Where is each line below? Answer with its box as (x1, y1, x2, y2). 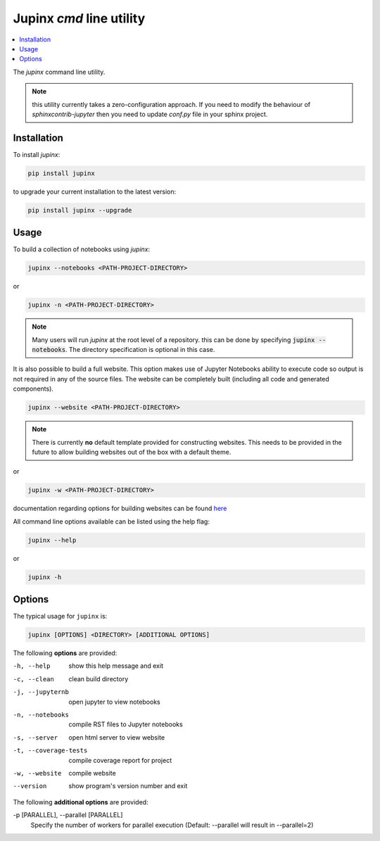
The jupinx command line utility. (13, 68, 106, 76)
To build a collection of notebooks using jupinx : (13, 245, 151, 253)
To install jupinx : (13, 150, 61, 158)
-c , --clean (13, 675, 54, 683)
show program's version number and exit (68, 782, 188, 790)
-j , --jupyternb (13, 688, 70, 696)
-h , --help (13, 662, 51, 670)
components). (13, 384, 54, 393)
